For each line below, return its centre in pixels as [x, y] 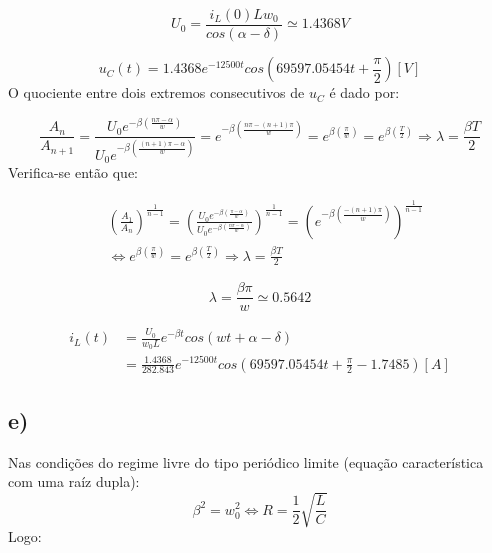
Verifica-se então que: [73, 172]
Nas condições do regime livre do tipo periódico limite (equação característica [246, 461]
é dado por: [364, 92]
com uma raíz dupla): [74, 481]
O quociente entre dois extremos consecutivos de [156, 92]
